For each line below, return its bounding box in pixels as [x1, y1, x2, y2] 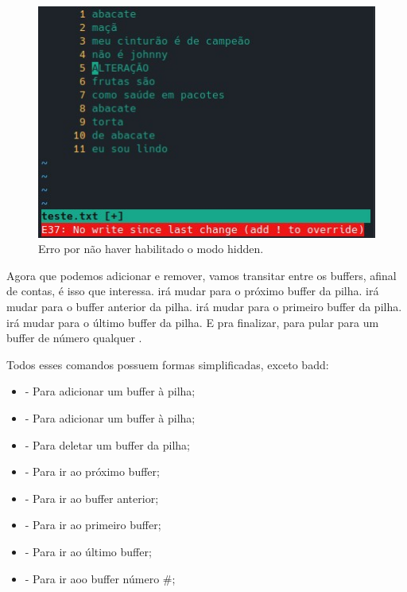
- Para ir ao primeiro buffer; [25, 516, 161, 533]
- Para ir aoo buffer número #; [25, 570, 176, 586]
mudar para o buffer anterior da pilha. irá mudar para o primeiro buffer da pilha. [6, 298, 402, 314]
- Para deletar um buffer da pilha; [25, 436, 191, 453]
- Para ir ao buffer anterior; [25, 489, 159, 506]
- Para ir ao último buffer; [25, 543, 152, 559]
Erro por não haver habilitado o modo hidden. [38, 240, 264, 257]
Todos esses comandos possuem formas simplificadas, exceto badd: [6, 356, 329, 372]
